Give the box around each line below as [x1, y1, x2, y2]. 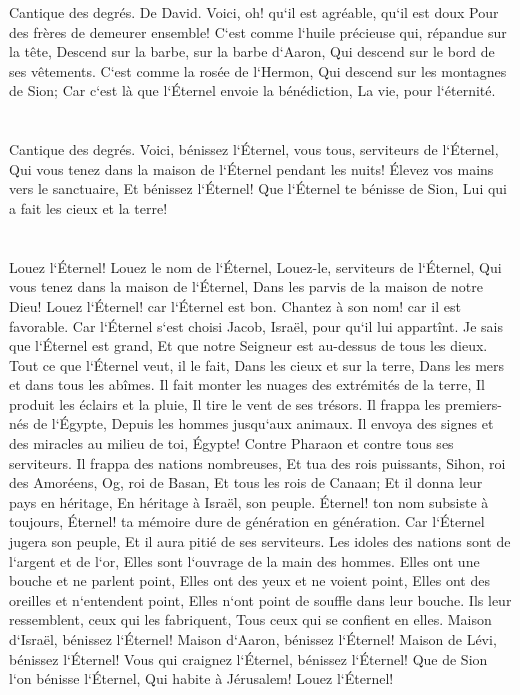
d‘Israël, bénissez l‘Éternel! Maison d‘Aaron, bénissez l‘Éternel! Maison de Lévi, [9, 629, 497, 649]
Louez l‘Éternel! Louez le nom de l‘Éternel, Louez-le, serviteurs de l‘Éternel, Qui [9, 256, 502, 277]
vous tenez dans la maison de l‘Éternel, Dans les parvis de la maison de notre [9, 276, 483, 297]
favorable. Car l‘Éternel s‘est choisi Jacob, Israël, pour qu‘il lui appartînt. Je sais [9, 315, 504, 336]
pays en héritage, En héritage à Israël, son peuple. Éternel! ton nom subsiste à [9, 491, 489, 512]
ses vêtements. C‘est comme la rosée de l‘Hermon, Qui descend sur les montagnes [9, 60, 507, 81]
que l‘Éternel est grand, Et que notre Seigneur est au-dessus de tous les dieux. [9, 335, 488, 356]
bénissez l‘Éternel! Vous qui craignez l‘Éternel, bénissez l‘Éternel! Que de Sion [9, 648, 488, 669]
